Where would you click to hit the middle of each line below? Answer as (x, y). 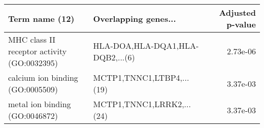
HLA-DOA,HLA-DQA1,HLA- (146, 45)
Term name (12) (41, 18)
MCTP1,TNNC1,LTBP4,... (141, 77)
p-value (241, 24)
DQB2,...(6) (114, 57)
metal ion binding (40, 104)
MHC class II (32, 39)
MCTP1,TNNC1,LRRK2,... (142, 104)
